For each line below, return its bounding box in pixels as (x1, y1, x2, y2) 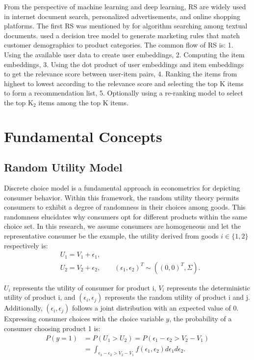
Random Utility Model (4, 160, 123, 175)
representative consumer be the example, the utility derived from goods (4, 231, 219, 241)
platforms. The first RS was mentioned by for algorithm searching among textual (4, 21, 248, 31)
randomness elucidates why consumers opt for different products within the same (4, 211, 248, 221)
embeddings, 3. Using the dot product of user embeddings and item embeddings (4, 59, 244, 69)
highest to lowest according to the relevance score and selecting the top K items (4, 78, 244, 88)
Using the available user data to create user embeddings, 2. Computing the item (4, 49, 245, 59)
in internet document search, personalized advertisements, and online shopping (4, 11, 241, 21)
